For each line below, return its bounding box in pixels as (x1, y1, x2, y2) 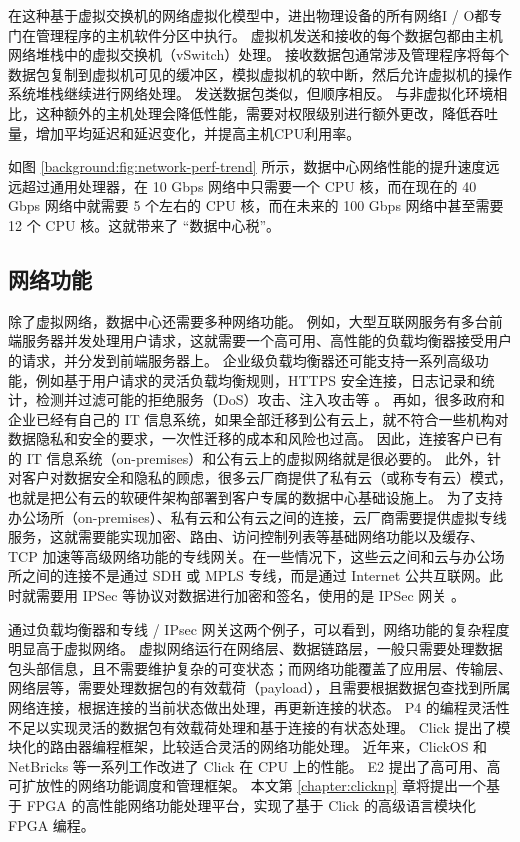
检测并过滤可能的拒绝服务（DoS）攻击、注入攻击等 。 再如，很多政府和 (35, 389, 505, 410)
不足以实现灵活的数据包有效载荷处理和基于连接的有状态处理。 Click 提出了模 (8, 716, 511, 737)
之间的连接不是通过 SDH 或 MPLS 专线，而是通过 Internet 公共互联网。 (21, 565, 489, 586)
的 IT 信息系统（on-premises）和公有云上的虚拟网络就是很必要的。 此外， (8, 447, 487, 468)
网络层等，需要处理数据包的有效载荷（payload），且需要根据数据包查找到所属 (8, 677, 511, 698)
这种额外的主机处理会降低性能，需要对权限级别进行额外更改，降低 (35, 102, 470, 123)
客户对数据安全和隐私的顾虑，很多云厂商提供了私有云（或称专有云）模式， (21, 467, 512, 488)
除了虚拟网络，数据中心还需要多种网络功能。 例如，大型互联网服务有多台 (8, 310, 489, 331)
